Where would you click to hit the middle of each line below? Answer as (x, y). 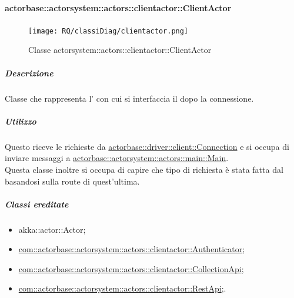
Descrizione (29, 73)
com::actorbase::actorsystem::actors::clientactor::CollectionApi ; (131, 268)
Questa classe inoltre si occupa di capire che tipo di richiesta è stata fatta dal (144, 169)
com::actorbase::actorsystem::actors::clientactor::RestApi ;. (122, 288)
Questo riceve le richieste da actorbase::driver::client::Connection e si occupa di (147, 146)
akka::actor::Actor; (52, 229)
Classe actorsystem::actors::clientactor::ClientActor (120, 50)
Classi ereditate (37, 204)
